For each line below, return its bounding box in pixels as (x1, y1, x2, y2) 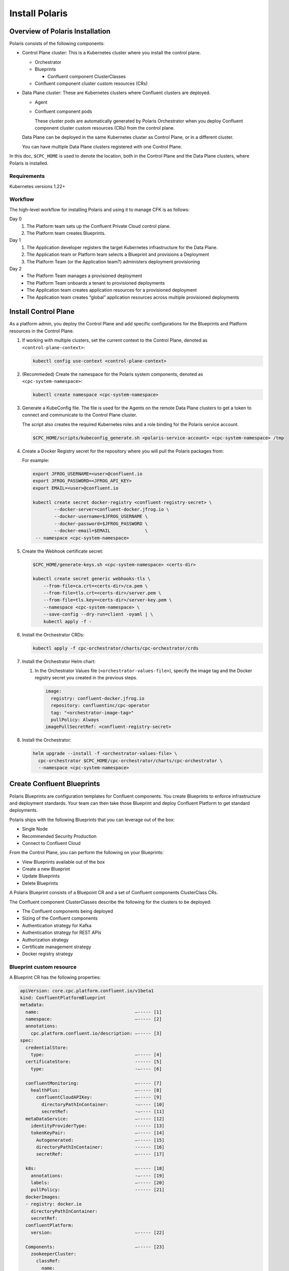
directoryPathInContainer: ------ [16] (36, 1144, 165, 1150)
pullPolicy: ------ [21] (30, 1187, 165, 1193)
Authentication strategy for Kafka (22, 922, 92, 928)
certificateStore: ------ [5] (25, 1059, 162, 1065)
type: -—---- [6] (30, 1066, 162, 1072)
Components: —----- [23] (25, 1244, 165, 1250)
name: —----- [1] (25, 1009, 162, 1015)
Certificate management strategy (22, 944, 91, 950)
